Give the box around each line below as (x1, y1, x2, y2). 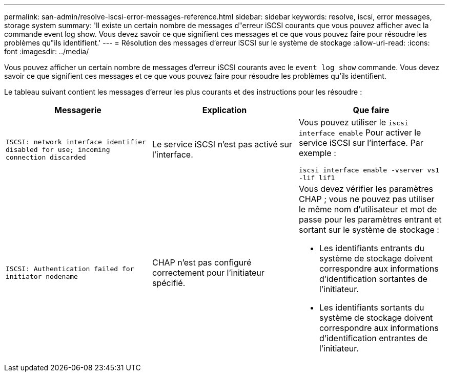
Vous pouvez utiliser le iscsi (298, 117, 409, 127)
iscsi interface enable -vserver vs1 (298, 166, 439, 174)
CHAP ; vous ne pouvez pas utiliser (298, 194, 435, 204)
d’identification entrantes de (319, 333, 428, 343)
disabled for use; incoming (6, 145, 110, 153)
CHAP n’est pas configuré (152, 257, 252, 268)
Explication (202, 105, 247, 115)
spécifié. (152, 278, 186, 288)
